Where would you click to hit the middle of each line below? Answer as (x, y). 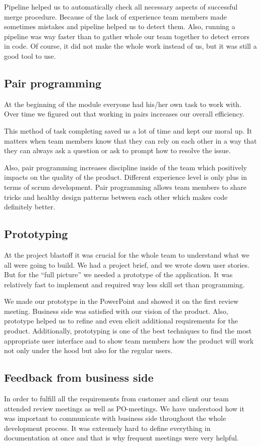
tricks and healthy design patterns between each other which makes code (116, 197)
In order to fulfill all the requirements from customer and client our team (116, 399)
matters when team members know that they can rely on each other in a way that (130, 140)
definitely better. (30, 207)
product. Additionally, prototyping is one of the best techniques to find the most (128, 331)
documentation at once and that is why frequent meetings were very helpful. (121, 438)
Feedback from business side (79, 377)
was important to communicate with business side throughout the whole (115, 418)
